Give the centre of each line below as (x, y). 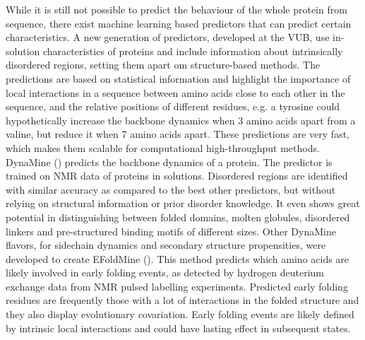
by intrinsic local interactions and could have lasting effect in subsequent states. (178, 328)
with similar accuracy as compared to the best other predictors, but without (171, 189)
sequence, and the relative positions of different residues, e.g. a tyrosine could (173, 106)
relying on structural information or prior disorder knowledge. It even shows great (183, 203)
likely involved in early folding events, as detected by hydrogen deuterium (165, 272)
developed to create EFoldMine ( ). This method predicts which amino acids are (178, 258)
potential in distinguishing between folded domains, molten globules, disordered (178, 217)
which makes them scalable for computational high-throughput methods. (163, 147)
